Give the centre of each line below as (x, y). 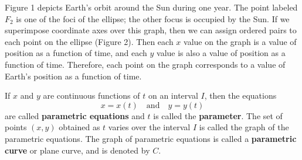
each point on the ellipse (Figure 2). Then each (89, 41)
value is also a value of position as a (221, 53)
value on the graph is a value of (240, 41)
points (16, 127)
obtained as (79, 127)
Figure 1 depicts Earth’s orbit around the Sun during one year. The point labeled (151, 7)
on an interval (173, 95)
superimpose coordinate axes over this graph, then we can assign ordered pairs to (151, 30)
